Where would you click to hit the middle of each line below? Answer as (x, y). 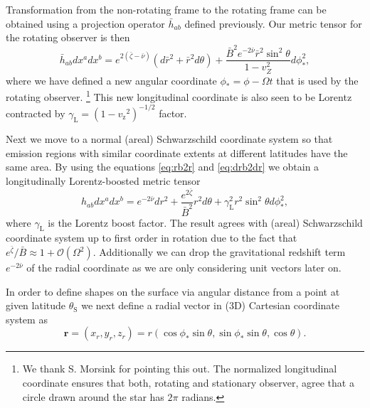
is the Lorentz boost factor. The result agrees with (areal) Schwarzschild (205, 222)
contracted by (36, 113)
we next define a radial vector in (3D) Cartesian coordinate (211, 305)
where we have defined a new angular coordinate (111, 80)
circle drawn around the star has (93, 396)
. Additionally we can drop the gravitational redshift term (219, 252)
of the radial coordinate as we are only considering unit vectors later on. (184, 268)
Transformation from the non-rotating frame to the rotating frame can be (166, 9)
